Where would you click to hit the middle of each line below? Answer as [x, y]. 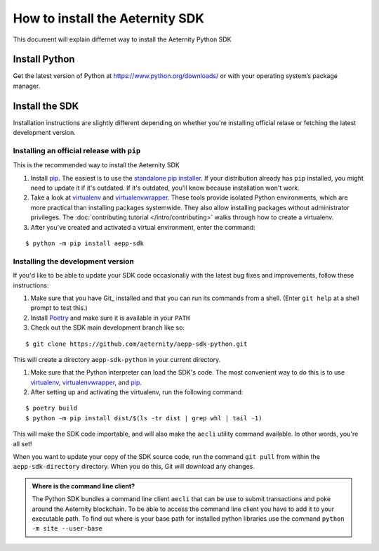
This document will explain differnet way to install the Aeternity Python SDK [122, 39]
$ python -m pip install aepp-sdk [85, 244]
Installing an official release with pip [77, 150]
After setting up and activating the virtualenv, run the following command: [137, 392]
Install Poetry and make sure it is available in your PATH [110, 318]
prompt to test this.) [59, 308]
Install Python [44, 59]
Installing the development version [74, 261]
